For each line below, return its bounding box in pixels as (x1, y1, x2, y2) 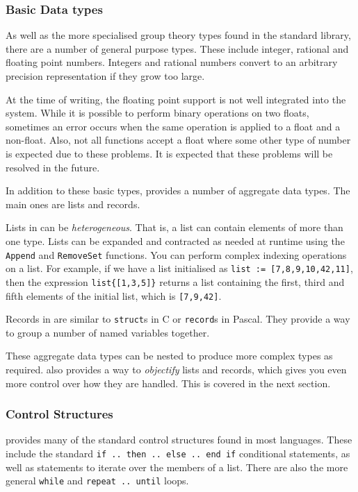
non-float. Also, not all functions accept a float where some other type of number (6, 133, 351, 147)
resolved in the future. (6, 160, 100, 174)
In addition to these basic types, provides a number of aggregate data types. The (6, 183, 350, 198)
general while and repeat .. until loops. (6, 473, 189, 488)
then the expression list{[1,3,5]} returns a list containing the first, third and (6, 274, 345, 289)
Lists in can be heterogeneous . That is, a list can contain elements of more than (6, 220, 343, 235)
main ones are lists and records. (6, 196, 140, 211)
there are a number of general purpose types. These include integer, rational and (6, 41, 349, 56)
